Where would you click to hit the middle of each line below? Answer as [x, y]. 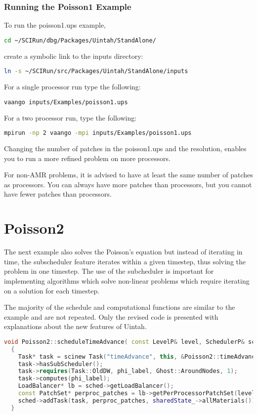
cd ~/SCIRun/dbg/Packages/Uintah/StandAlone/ [80, 40]
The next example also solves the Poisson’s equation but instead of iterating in [123, 252]
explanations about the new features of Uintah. [75, 326]
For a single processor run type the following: [72, 87]
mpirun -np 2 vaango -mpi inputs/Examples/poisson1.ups [98, 133]
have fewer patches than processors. [58, 194]
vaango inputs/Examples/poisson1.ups [66, 102]
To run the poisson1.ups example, [55, 25]
